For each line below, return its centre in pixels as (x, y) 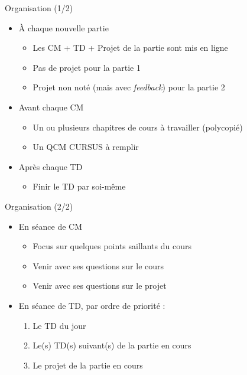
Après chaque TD (51, 166)
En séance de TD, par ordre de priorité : (92, 305)
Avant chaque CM (51, 107)
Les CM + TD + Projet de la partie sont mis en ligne (130, 48)
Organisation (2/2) (39, 206)
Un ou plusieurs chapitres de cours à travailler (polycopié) (138, 127)
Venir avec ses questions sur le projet (100, 286)
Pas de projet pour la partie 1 (87, 67)
